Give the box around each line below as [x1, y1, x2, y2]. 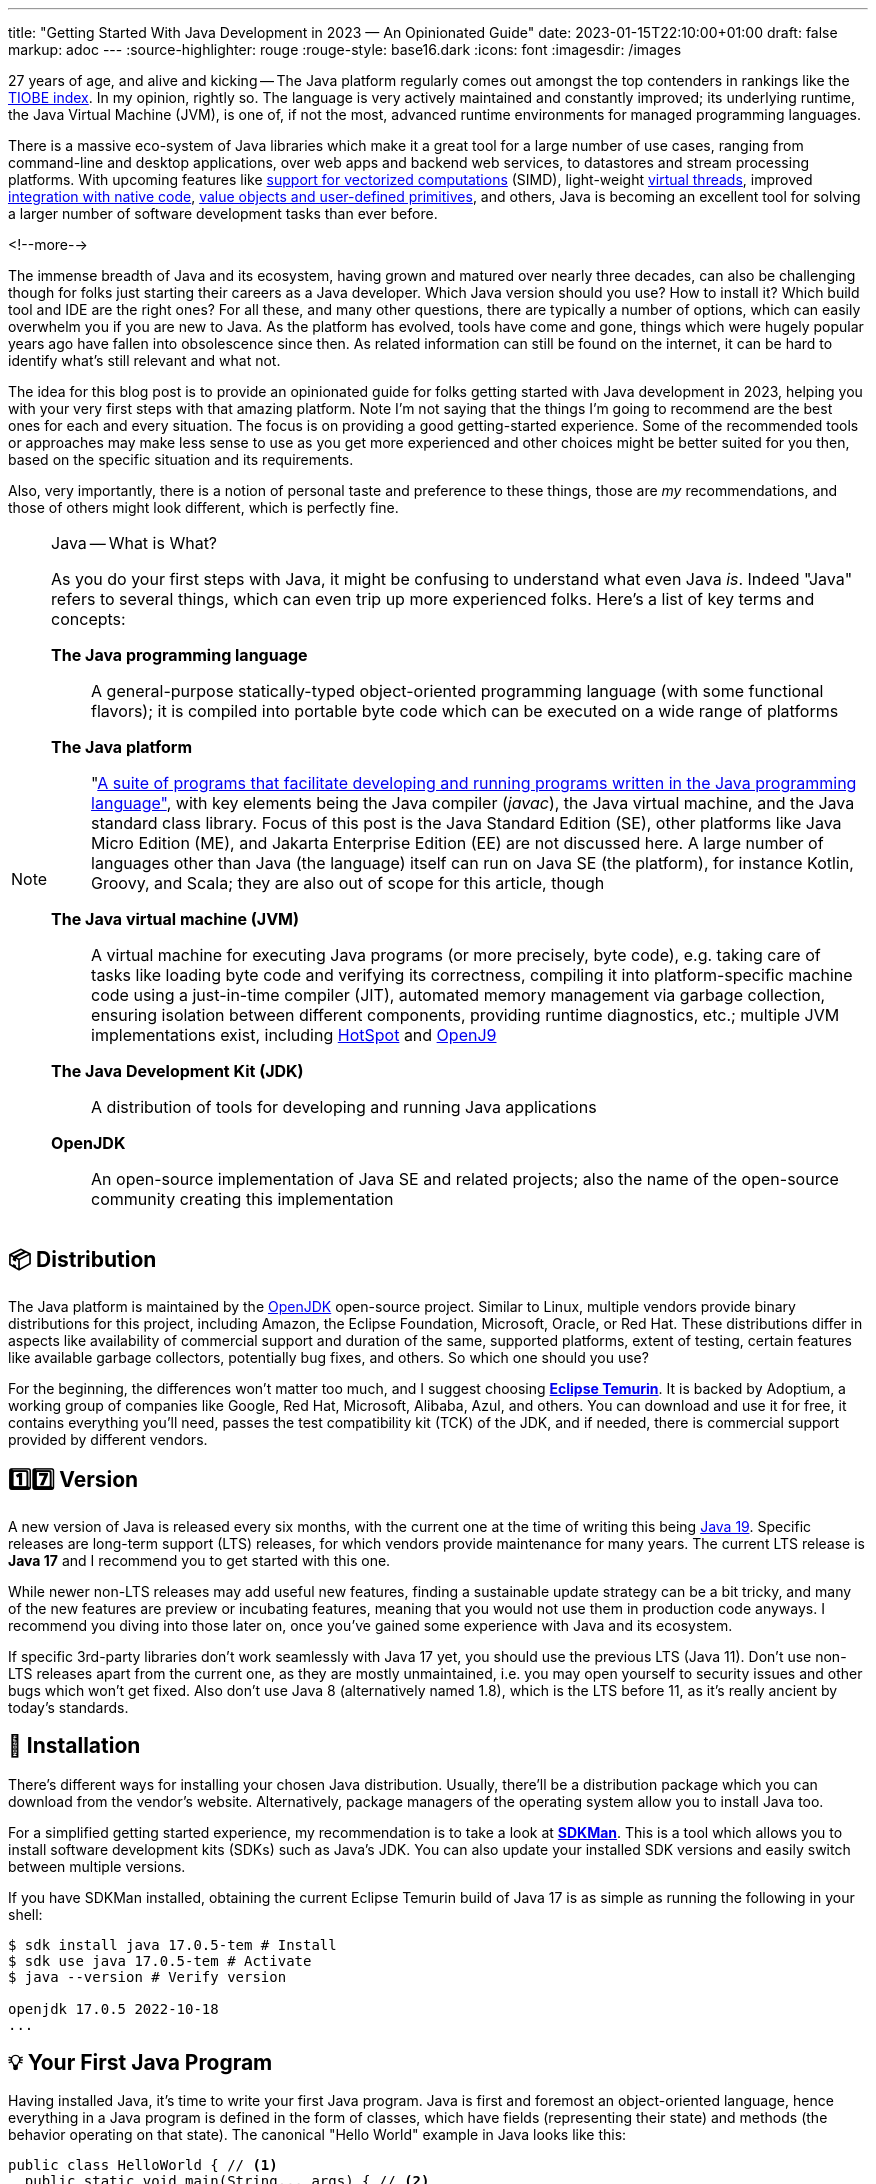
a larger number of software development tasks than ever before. [8, 205, 438, 222]
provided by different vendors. [8, 1430, 208, 1448]
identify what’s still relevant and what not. [8, 352, 281, 369]
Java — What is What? [51, 533, 218, 553]
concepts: [51, 609, 126, 629]
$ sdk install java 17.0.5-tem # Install [8, 1936, 337, 1953]
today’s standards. [8, 1698, 129, 1716]
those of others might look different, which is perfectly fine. [8, 499, 399, 516]
